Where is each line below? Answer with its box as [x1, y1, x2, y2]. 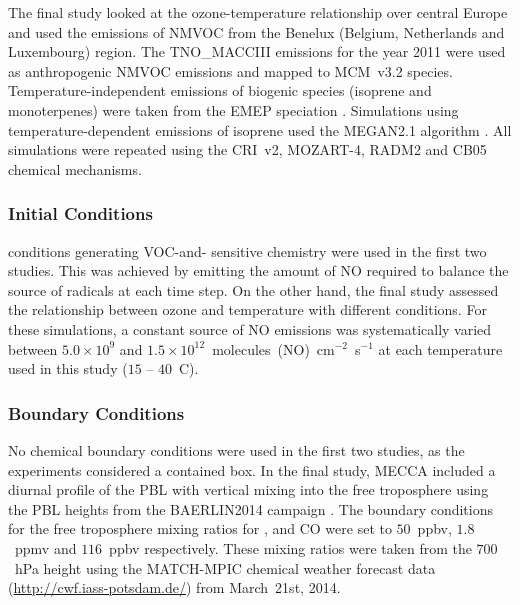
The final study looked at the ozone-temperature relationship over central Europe [8, 2, 508, 22]
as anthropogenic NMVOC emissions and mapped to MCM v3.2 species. [8, 60, 453, 81]
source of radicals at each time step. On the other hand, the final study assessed [8, 279, 499, 300]
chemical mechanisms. [8, 158, 142, 179]
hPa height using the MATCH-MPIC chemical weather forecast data [14, 557, 436, 578]
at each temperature [378, 338, 503, 359]
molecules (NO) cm [212, 338, 335, 359]
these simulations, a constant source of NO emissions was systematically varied [8, 318, 492, 339]
